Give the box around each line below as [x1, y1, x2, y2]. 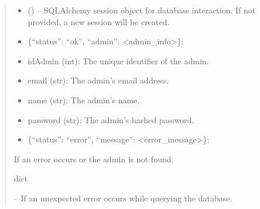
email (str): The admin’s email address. [28, 74, 169, 86]
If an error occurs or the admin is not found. [13, 152, 174, 165]
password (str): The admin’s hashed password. [28, 113, 194, 126]
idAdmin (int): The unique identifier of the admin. [28, 54, 209, 67]
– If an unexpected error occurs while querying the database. [13, 191, 232, 204]
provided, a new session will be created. [28, 15, 170, 27]
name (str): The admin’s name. [28, 93, 140, 106]
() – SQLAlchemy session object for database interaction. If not [28, 4, 256, 16]
